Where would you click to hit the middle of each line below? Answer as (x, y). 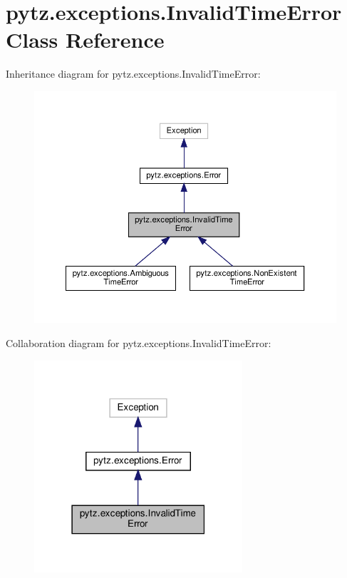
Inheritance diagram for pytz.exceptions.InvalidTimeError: (133, 74)
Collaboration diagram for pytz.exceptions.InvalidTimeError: (139, 343)
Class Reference (85, 40)
